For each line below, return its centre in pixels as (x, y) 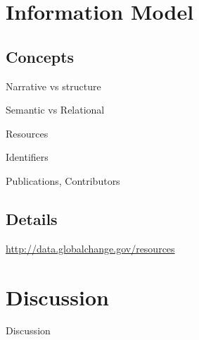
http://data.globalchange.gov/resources (90, 248)
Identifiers (27, 157)
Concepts (40, 56)
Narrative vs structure (53, 86)
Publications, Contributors (63, 180)
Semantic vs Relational (55, 110)
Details (32, 218)
